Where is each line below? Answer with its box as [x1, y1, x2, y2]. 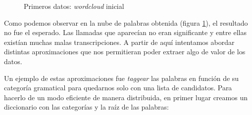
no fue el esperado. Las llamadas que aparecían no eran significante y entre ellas [4, 27, 247, 38]
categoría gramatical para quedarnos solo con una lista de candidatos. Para [4, 82, 232, 93]
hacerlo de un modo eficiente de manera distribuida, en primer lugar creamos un [4, 92, 248, 102]
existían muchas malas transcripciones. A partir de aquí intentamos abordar [4, 37, 235, 47]
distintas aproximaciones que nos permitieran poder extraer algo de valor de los [4, 46, 246, 57]
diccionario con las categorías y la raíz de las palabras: [4, 102, 169, 112]
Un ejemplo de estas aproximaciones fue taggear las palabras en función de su [4, 73, 239, 83]
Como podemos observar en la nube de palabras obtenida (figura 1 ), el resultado [4, 17, 248, 28]
